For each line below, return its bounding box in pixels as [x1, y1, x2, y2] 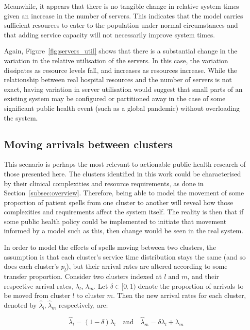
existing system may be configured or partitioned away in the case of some [4, 93, 226, 104]
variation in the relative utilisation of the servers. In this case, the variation [4, 55, 228, 65]
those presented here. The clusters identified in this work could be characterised [4, 168, 241, 178]
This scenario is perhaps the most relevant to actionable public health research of [4, 159, 246, 169]
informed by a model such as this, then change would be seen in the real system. [4, 226, 244, 236]
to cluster [77, 290, 105, 300]
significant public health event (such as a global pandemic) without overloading [4, 103, 240, 113]
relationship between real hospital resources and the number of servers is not [4, 74, 232, 85]
